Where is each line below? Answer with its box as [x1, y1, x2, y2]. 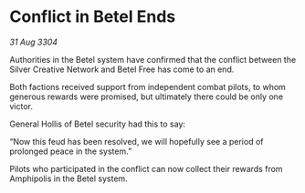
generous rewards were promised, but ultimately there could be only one [9, 91, 284, 102]
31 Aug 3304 [9, 36, 58, 47]
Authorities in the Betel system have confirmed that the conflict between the [9, 54, 297, 65]
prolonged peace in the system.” [9, 146, 132, 157]
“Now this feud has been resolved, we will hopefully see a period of [9, 136, 264, 147]
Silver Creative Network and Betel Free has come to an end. [9, 64, 235, 75]
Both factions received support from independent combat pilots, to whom [9, 81, 286, 92]
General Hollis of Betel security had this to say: [9, 118, 185, 129]
